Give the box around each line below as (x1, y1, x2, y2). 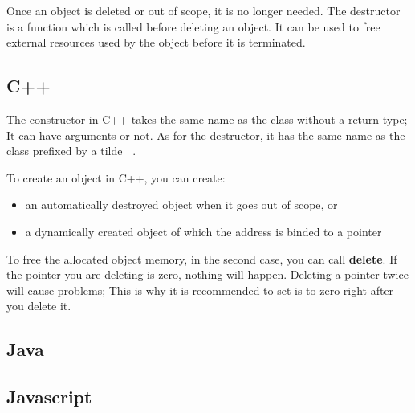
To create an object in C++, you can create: (6, 169, 226, 186)
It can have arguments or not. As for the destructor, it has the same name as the (6, 126, 405, 143)
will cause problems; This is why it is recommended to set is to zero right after (6, 281, 394, 298)
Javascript (6, 384, 92, 409)
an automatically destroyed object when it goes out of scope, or (25, 196, 338, 213)
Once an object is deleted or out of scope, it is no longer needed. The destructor (6, 2, 401, 18)
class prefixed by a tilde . (6, 142, 136, 159)
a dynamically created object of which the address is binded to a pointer (25, 223, 382, 239)
